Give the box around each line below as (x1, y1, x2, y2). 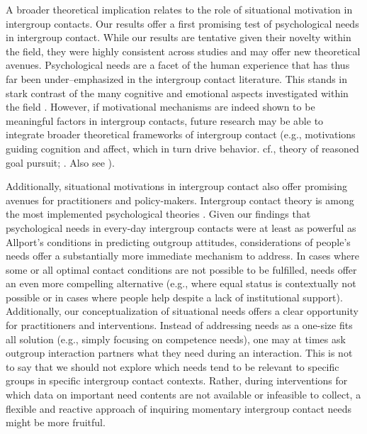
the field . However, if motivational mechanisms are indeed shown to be (6, 99, 315, 114)
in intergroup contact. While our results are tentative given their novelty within (6, 30, 351, 45)
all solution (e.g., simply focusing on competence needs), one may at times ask (6, 331, 346, 346)
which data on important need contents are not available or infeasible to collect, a (6, 387, 361, 402)
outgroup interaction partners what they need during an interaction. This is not (6, 345, 353, 360)
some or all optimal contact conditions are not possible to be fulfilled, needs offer (6, 262, 357, 277)
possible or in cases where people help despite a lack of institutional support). (6, 289, 343, 304)
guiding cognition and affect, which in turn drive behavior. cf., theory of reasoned (6, 140, 359, 155)
